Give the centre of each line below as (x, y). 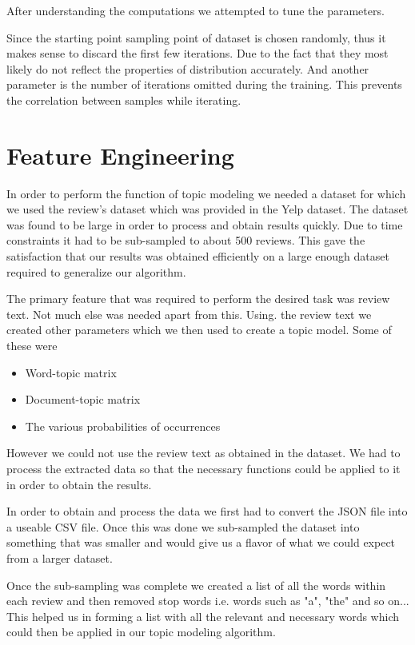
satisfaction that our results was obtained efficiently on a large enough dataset (198, 256)
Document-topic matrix (83, 399)
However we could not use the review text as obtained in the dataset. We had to (204, 453)
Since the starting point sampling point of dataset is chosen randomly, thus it (196, 37)
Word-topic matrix (71, 372)
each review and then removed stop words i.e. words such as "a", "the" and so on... (208, 601)
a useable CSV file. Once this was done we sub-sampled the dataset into (183, 526)
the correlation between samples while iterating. (124, 100)
